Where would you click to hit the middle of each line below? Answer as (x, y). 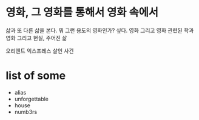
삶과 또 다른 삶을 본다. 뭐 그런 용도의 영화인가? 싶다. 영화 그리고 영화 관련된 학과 (100, 30)
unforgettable (32, 99)
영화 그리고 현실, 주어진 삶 (36, 38)
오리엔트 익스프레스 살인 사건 (40, 51)
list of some (36, 76)
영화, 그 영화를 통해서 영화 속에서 (82, 12)
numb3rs (26, 112)
